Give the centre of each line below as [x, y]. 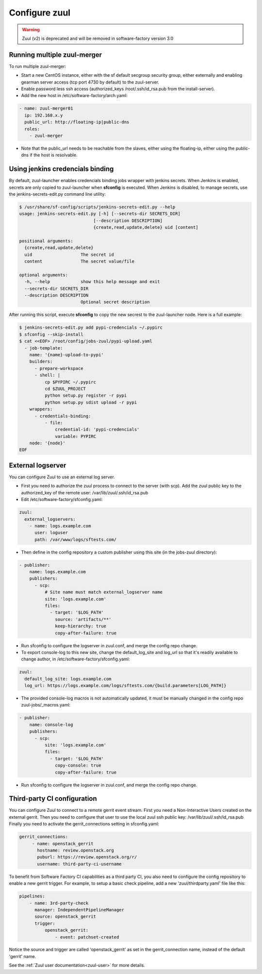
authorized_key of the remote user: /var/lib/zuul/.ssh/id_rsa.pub [85, 492]
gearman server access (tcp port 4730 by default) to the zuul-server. [90, 82]
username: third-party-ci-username [79, 864]
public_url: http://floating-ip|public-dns [77, 122]
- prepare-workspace [59, 368]
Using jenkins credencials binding [61, 169]
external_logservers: [50, 519]
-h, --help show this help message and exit [92, 282]
